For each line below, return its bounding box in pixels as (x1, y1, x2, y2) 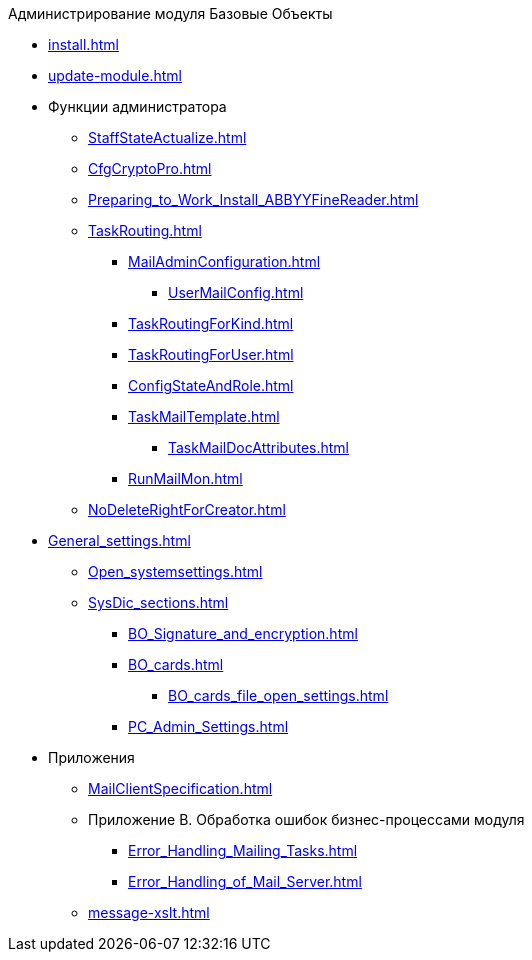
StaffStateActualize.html (88, 129, 247, 146)
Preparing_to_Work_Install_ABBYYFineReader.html (88, 191, 419, 208)
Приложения (48, 749, 135, 766)
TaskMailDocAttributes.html (168, 439, 349, 456)
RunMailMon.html (128, 470, 243, 487)
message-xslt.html (88, 904, 210, 921)
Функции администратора (48, 98, 227, 115)
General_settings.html (48, 532, 191, 549)
